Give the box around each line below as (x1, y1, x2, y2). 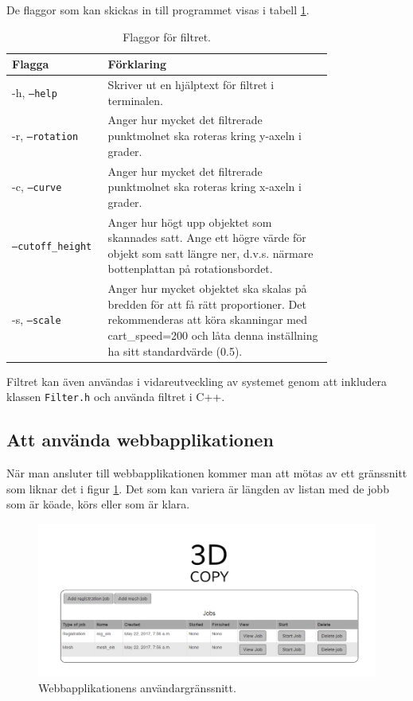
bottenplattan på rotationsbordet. (107, 260, 273, 277)
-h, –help (12, 84, 57, 100)
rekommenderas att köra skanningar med (107, 311, 307, 328)
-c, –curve (12, 178, 62, 195)
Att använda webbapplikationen (6, 427, 274, 452)
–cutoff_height (12, 240, 92, 252)
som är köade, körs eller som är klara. (6, 496, 190, 512)
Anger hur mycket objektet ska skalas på (107, 280, 307, 297)
